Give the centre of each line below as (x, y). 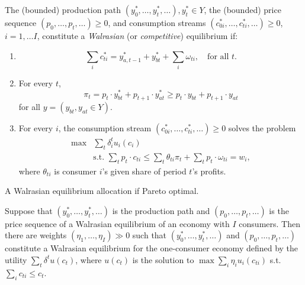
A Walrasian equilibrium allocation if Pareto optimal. (102, 191)
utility (16, 259)
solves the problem (262, 128)
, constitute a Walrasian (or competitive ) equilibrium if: (137, 35)
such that (150, 235)
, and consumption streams (157, 22)
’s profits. (209, 171)
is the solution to (163, 259)
